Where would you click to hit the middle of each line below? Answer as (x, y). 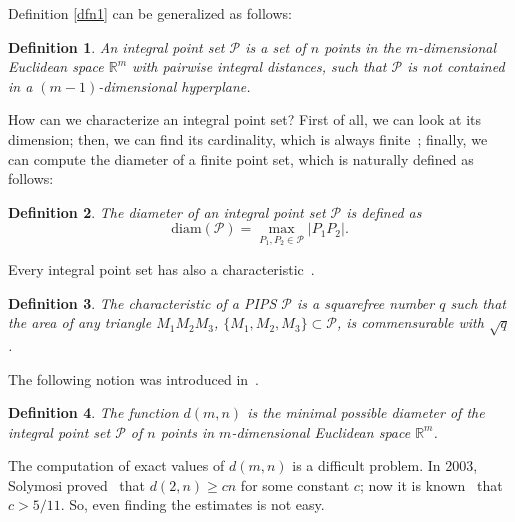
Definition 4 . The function (93, 412)
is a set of (275, 46)
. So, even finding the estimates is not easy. (192, 504)
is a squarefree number (365, 302)
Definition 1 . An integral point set (116, 46)
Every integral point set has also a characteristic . (161, 268)
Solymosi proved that (77, 484)
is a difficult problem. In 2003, (385, 465)
